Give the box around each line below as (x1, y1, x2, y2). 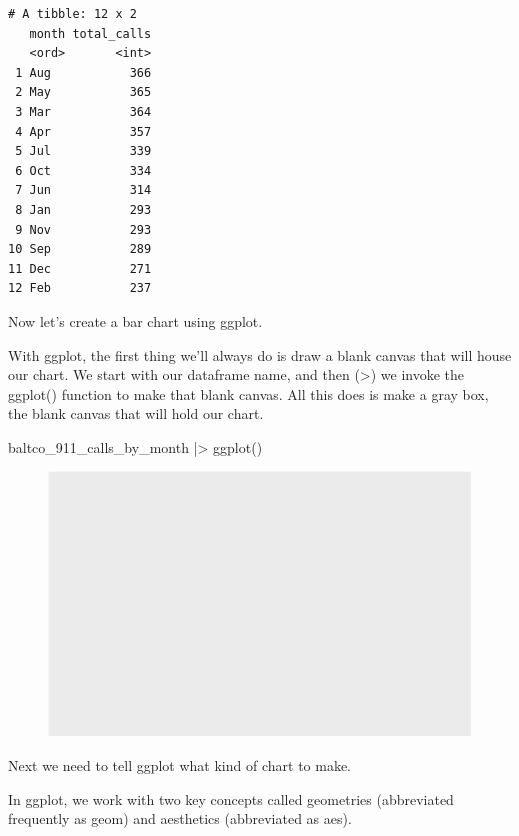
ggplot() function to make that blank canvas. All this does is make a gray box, (8, 383, 489, 404)
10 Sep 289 (8, 242, 152, 257)
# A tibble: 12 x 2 (8, 7, 137, 21)
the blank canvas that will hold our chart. (8, 403, 264, 424)
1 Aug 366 (15, 65, 152, 80)
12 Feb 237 (8, 281, 152, 296)
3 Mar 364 (15, 104, 152, 119)
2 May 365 (15, 85, 152, 100)
